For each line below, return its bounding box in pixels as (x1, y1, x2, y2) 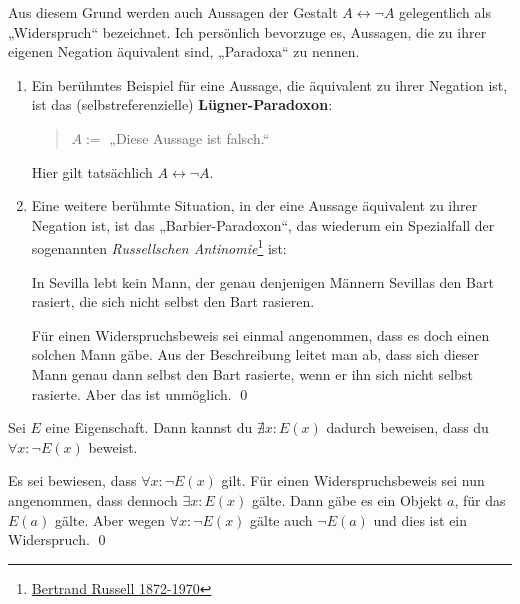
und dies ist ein (373, 509, 468, 530)
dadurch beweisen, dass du (326, 417, 489, 438)
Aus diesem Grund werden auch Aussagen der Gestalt (8, 2, 338, 22)
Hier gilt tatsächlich (31, 161, 153, 182)
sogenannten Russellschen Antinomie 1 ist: (31, 235, 287, 258)
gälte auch (250, 509, 313, 530)
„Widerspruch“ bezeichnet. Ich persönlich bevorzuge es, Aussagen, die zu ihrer (8, 21, 487, 42)
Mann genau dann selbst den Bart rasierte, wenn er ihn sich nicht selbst (31, 363, 473, 384)
